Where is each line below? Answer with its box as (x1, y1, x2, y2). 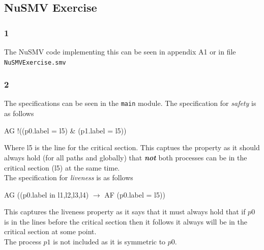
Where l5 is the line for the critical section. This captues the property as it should (4, 142, 260, 153)
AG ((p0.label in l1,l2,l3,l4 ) (4, 189, 89, 200)
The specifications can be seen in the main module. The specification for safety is (4, 98, 256, 108)
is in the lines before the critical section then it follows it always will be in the (4, 216, 247, 227)
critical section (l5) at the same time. (4, 162, 120, 173)
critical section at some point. (4, 226, 97, 237)
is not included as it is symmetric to (53, 236, 166, 247)
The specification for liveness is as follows (4, 172, 133, 183)
